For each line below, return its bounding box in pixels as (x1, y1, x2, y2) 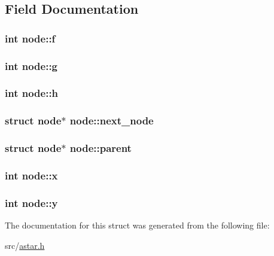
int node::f (5, 31, 56, 45)
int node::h (5, 86, 59, 100)
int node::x (5, 167, 58, 182)
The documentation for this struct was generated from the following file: (5, 219, 270, 231)
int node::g (5, 58, 58, 73)
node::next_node (69, 113, 154, 128)
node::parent (69, 141, 132, 156)
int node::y (5, 195, 58, 210)
